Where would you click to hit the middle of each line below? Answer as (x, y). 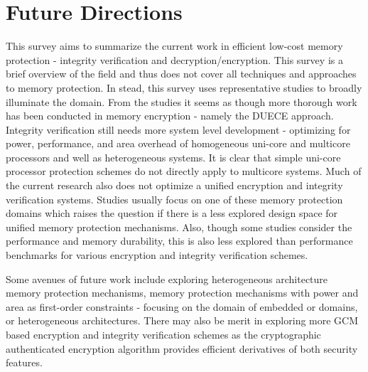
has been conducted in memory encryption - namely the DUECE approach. (170, 116)
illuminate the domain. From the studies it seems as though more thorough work (182, 101)
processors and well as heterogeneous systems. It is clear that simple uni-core (173, 157)
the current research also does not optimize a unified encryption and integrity (174, 185)
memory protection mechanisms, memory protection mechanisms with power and (182, 293)
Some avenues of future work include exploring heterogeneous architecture (167, 278)
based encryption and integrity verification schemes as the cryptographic (163, 334)
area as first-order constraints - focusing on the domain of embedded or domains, (182, 306)
